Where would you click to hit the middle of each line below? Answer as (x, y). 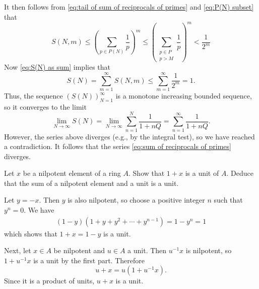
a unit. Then (147, 250)
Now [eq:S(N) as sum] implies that (57, 67)
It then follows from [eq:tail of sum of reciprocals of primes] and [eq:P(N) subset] (129, 7)
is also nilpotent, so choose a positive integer (136, 200)
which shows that (31, 233)
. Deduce (240, 173)
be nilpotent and (79, 250)
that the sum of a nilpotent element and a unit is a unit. (91, 183)
